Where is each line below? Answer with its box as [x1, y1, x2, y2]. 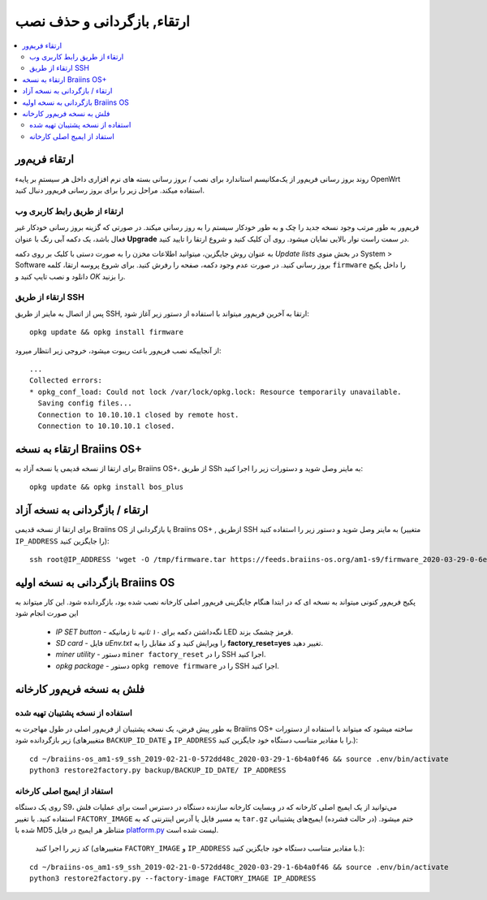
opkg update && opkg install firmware [29, 327, 184, 337]
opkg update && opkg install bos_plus [29, 482, 184, 491]
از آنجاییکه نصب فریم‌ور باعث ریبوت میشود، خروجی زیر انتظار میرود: [15, 345, 222, 355]
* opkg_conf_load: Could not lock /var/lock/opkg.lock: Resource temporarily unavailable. [29, 387, 402, 396]
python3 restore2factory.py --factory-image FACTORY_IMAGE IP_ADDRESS [29, 874, 317, 883]
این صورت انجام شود [15, 608, 79, 618]
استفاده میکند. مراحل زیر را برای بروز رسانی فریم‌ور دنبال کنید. [15, 185, 205, 195]
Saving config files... [37, 399, 133, 408]
